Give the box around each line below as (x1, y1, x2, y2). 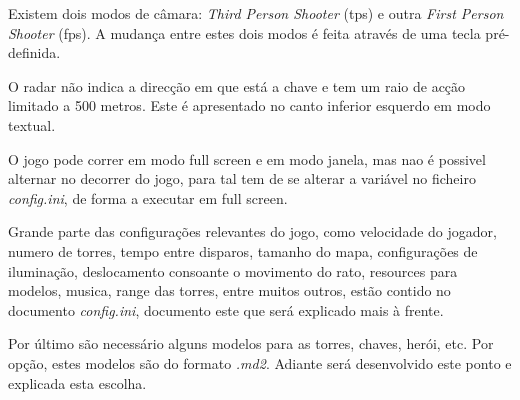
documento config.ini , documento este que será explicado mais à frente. (8, 299, 444, 320)
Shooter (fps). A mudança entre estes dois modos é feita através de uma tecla (8, 22, 481, 43)
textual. (8, 114, 56, 135)
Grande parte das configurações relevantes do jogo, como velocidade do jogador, (8, 221, 497, 242)
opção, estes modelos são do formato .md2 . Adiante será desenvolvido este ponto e (8, 352, 512, 373)
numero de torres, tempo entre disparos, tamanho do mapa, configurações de (8, 240, 478, 261)
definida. (8, 42, 61, 63)
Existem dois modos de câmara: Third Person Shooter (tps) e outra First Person (8, 3, 504, 23)
